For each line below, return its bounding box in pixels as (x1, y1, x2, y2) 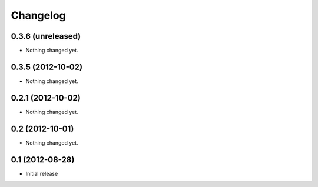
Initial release (25, 170, 58, 177)
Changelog (11, 9, 66, 22)
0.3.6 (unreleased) (11, 31, 81, 41)
